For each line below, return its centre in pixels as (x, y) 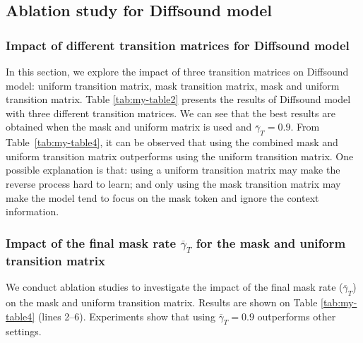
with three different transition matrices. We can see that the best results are (171, 113)
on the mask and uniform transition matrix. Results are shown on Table (162, 302)
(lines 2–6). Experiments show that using (126, 316)
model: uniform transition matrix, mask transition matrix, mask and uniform (173, 85)
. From (305, 127)
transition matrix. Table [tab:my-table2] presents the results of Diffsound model (178, 99)
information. (32, 211)
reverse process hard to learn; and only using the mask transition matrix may (173, 183)
